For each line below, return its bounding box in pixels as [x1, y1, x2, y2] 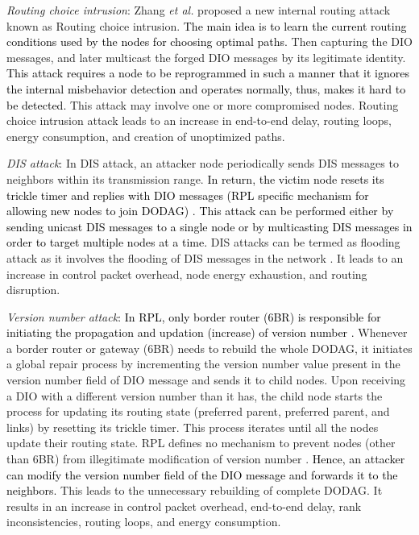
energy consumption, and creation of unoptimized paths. [6, 127, 285, 144]
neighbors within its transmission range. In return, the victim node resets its [6, 170, 384, 187]
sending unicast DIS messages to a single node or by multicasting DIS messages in [6, 218, 413, 234]
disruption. [6, 281, 60, 298]
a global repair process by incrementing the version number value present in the [6, 355, 400, 372]
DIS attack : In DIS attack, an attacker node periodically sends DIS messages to [6, 155, 399, 172]
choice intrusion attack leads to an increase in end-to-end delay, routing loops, [6, 112, 392, 129]
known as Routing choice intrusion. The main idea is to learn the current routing [6, 17, 407, 34]
